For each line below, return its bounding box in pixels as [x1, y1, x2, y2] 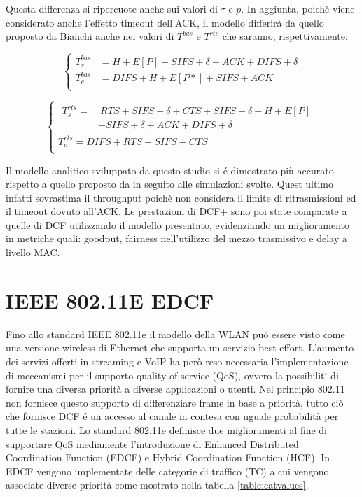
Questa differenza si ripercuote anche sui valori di [6, 1, 218, 15]
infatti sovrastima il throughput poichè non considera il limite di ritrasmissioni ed [6, 190, 356, 204]
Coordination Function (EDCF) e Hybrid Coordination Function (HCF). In [6, 450, 330, 465]
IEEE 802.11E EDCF [6, 286, 214, 314]
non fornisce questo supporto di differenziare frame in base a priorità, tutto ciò [6, 395, 344, 409]
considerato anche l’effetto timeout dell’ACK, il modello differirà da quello [6, 15, 324, 29]
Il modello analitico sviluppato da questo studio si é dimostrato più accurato [6, 162, 334, 177]
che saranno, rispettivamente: [222, 29, 348, 43]
